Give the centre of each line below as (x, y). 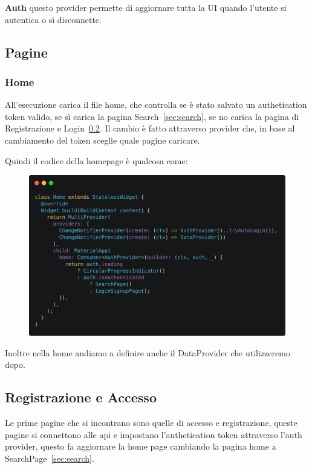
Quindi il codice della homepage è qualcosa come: (96, 160)
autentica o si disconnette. (53, 19)
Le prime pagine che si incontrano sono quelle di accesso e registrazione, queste (151, 423)
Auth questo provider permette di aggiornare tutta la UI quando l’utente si (146, 7)
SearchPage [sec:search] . (50, 458)
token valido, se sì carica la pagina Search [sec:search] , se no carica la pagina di (152, 116)
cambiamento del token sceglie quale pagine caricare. (102, 140)
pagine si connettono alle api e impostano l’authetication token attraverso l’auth (154, 434)
